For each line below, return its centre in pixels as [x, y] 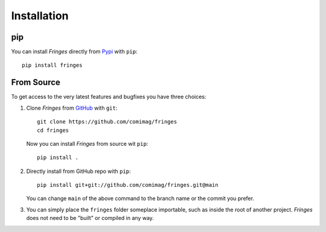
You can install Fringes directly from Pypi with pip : [74, 52]
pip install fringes [52, 65]
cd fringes [53, 130]
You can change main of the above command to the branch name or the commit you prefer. [140, 198]
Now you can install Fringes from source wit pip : [87, 143]
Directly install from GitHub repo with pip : [78, 171]
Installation [40, 16]
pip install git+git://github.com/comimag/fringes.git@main [128, 185]
